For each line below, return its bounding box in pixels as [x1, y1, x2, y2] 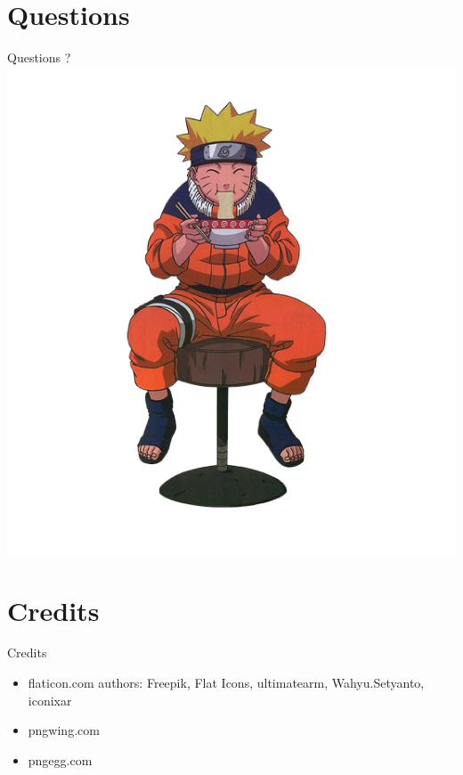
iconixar [28, 690, 72, 709]
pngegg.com [28, 750, 93, 769]
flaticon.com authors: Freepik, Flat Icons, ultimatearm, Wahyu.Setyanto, [28, 673, 425, 692]
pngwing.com [28, 721, 100, 739]
